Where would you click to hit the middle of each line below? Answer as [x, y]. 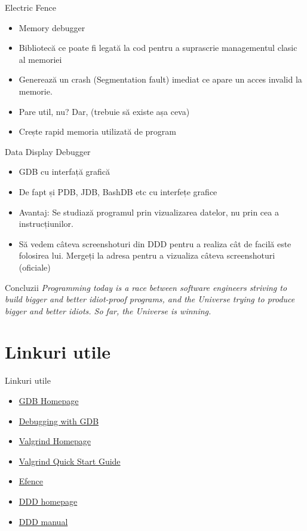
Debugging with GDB [59, 421]
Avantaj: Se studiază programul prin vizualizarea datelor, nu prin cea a [149, 212]
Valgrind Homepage [55, 441]
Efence [31, 481]
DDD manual [43, 521]
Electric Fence [30, 7]
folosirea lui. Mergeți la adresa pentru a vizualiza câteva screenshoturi [147, 255]
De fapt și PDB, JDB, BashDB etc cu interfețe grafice [118, 191]
